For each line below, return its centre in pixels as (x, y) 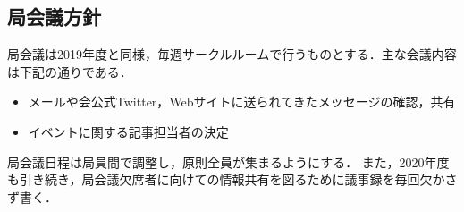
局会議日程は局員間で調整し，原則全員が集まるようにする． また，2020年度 (228, 161)
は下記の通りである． (70, 71)
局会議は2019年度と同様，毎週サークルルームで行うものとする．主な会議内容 (232, 54)
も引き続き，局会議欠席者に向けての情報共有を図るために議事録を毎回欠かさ (232, 179)
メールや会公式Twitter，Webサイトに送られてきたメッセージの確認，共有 (242, 102)
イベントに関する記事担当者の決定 (128, 131)
